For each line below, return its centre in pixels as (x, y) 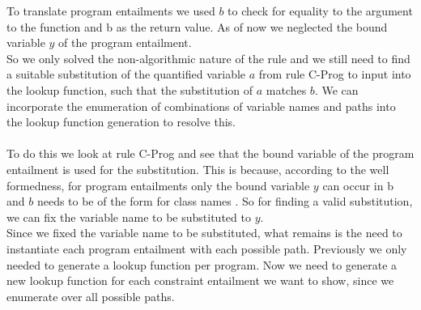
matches (286, 89)
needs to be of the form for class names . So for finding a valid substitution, (225, 201)
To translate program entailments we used (111, 11)
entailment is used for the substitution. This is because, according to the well (198, 169)
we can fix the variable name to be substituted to (129, 217)
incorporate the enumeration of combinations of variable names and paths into (201, 106)
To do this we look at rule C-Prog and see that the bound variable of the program (210, 153)
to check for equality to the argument (320, 11)
